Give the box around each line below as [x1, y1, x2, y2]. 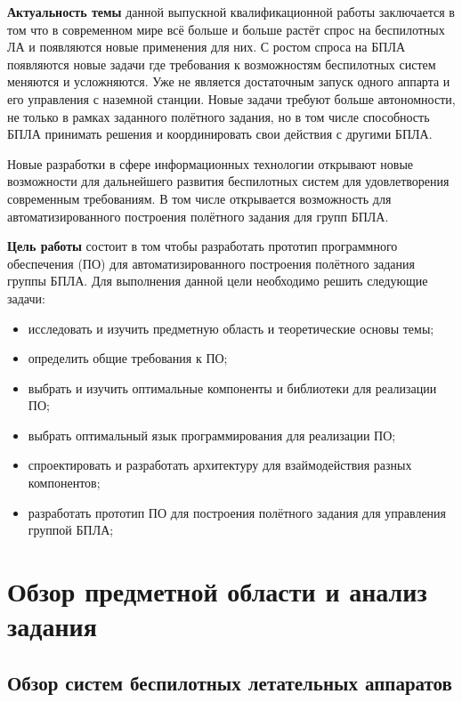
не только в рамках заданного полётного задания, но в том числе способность [7, 107, 430, 125]
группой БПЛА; [28, 520, 114, 539]
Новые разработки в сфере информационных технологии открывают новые [7, 154, 414, 173]
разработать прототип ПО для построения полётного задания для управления [28, 503, 447, 521]
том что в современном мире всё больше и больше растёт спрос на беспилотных [7, 20, 445, 38]
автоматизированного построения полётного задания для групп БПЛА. [7, 206, 389, 225]
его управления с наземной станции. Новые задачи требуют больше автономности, [7, 89, 456, 108]
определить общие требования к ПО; [28, 349, 228, 367]
